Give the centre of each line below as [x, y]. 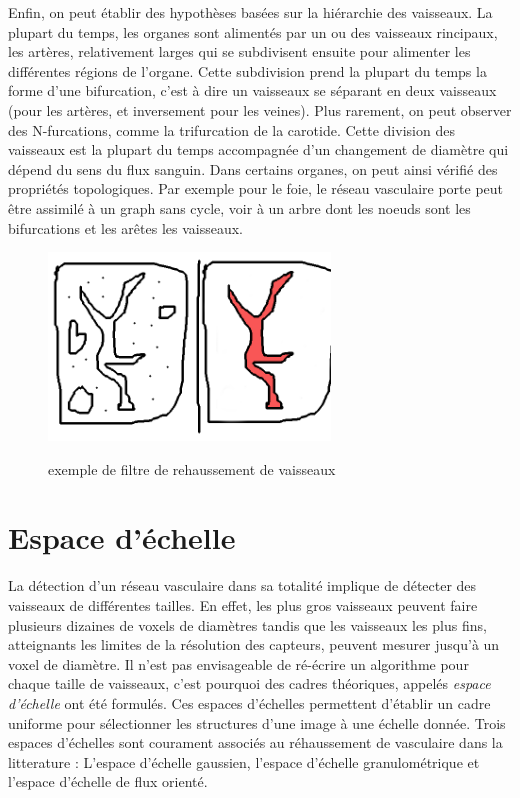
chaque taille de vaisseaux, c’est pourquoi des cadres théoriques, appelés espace [249, 683]
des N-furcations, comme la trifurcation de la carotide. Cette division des [231, 129]
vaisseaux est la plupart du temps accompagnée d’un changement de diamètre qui [258, 149]
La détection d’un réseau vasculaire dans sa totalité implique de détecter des [242, 585]
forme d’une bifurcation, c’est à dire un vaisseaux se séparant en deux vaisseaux [252, 90]
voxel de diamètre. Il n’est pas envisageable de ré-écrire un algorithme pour [238, 663]
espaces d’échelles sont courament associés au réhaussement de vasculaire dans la [255, 742]
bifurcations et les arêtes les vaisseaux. [126, 227]
